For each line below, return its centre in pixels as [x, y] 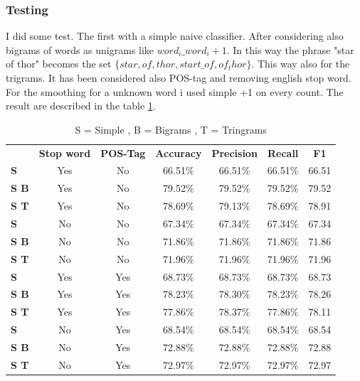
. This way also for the [301, 64]
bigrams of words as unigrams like [80, 49]
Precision [234, 152]
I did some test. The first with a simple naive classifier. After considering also [175, 36]
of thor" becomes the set [59, 64]
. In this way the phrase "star [290, 49]
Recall [283, 152]
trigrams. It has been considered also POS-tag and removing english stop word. [179, 77]
